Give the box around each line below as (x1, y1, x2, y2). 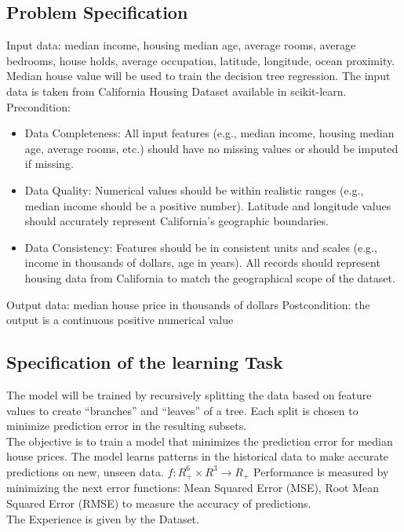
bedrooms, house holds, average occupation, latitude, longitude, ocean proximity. (6, 52, 395, 68)
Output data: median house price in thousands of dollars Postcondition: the (6, 296, 370, 312)
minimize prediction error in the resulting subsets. (6, 417, 247, 434)
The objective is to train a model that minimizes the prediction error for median (6, 432, 393, 449)
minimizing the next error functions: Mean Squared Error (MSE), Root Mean (6, 479, 380, 496)
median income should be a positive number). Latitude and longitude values (24, 197, 391, 213)
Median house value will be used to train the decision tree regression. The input (6, 67, 391, 84)
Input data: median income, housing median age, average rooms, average (6, 37, 356, 53)
